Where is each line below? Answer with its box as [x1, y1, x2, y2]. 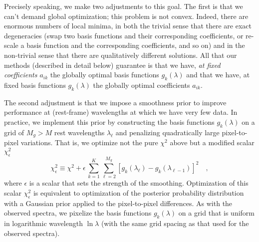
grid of [4, 127, 24, 137]
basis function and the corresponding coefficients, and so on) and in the [26, 40, 245, 50]
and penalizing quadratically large [115, 127, 220, 137]
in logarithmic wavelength [4, 218, 83, 228]
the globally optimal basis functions [50, 69, 159, 80]
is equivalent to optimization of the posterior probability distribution [33, 187, 244, 198]
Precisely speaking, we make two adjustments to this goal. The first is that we [4, 1, 243, 11]
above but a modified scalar [170, 137, 255, 148]
